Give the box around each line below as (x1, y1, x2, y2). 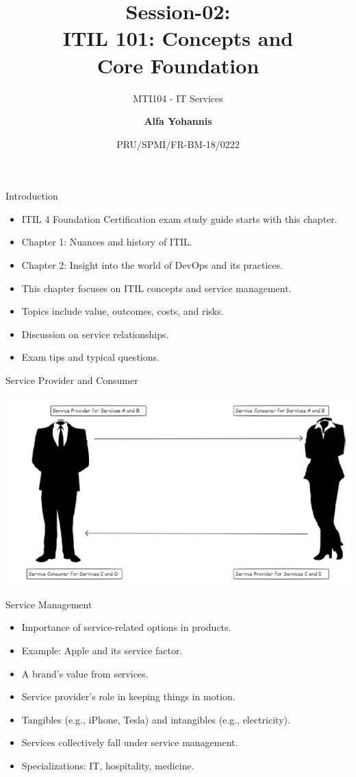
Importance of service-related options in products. (21, 620, 231, 634)
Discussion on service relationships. (21, 326, 169, 341)
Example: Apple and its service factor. (21, 643, 183, 657)
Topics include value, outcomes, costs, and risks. (21, 304, 224, 318)
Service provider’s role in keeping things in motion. (21, 689, 236, 704)
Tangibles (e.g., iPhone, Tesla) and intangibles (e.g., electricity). (21, 712, 290, 726)
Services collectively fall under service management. (21, 735, 238, 750)
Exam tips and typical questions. (21, 350, 160, 364)
